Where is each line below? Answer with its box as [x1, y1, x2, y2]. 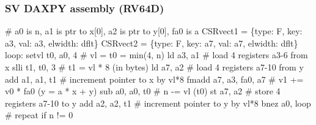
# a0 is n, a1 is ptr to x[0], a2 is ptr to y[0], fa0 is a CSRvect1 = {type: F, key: [5, 25, 303, 37]
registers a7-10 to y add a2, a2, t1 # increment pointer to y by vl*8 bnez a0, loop [5, 96, 311, 109]
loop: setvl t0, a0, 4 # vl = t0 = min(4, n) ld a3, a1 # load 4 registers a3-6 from [5, 48, 308, 61]
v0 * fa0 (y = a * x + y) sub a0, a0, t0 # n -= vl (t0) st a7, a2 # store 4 [5, 85, 281, 97]
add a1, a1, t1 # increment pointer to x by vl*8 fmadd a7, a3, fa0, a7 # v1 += [5, 72, 304, 85]
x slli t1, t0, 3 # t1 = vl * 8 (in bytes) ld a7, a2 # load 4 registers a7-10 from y [5, 61, 304, 73]
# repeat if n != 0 [5, 108, 73, 121]
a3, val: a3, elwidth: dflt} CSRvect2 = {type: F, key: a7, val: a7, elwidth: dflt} [5, 36, 298, 49]
